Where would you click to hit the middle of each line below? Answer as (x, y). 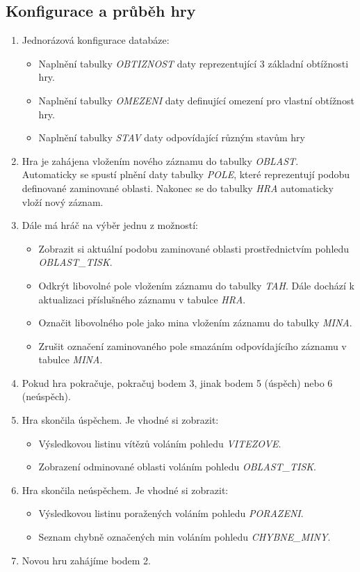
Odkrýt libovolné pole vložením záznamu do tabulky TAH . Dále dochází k (196, 285)
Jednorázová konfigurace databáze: (96, 40)
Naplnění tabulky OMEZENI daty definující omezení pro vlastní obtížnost (196, 100)
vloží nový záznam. (63, 201)
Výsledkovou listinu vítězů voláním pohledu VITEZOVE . (160, 443)
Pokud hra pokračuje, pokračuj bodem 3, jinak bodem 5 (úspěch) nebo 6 (177, 382)
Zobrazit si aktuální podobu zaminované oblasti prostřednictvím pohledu (194, 248)
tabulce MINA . (71, 359)
